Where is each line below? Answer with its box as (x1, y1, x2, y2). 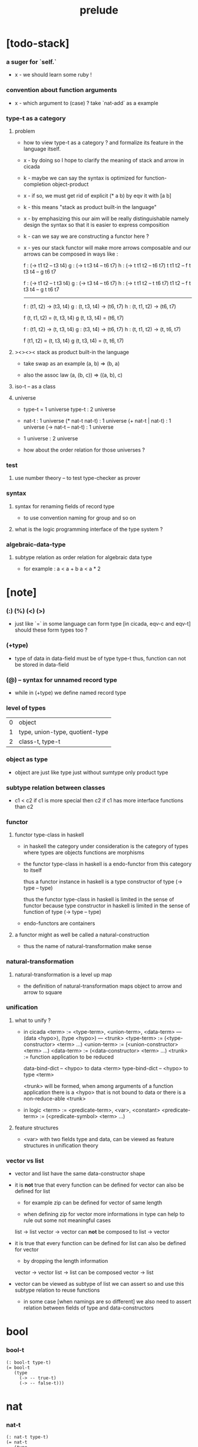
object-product (52, 181, 89, 188)
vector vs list (6, 1157, 44, 1165)
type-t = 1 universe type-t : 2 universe (23, 406, 116, 413)
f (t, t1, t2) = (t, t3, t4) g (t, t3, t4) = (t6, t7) (23, 314, 124, 322)
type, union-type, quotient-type (18, 728, 109, 736)
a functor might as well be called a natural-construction (14, 931, 150, 939)
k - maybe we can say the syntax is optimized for (23, 175, 143, 182)
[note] (6, 586, 37, 599)
